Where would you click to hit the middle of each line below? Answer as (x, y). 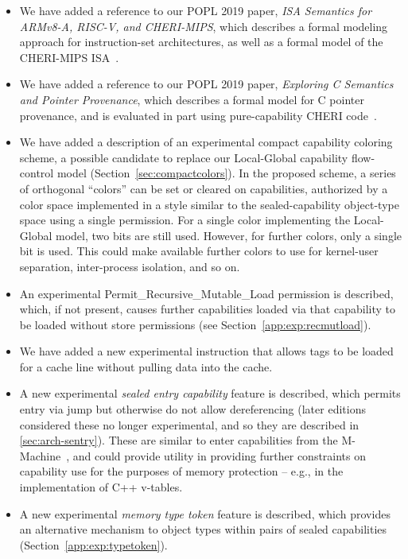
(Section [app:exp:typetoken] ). (93, 544)
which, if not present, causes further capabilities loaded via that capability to (207, 309)
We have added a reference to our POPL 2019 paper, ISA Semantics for (196, 10)
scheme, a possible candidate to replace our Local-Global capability (184, 157)
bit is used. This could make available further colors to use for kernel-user (199, 251)
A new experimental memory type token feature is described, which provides (205, 513)
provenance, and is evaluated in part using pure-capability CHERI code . (198, 115)
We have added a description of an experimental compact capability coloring (206, 142)
